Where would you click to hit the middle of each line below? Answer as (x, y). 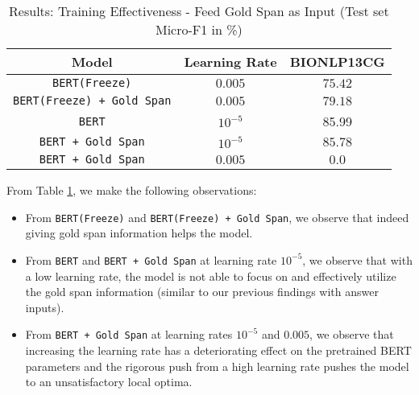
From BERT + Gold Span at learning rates (129, 334)
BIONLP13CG (337, 62)
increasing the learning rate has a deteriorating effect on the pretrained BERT (218, 350)
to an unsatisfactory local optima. (109, 382)
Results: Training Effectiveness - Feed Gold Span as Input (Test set (199, 11)
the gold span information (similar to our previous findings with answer (202, 292)
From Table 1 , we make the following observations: (132, 190)
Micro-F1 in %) (199, 29)
